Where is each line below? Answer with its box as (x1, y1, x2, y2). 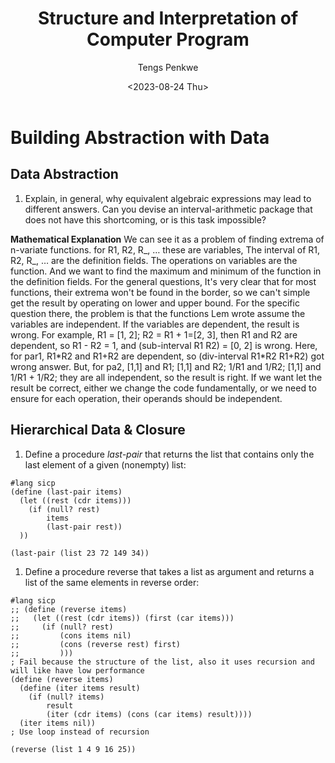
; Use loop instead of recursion (10, 727, 150, 737)
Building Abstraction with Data (10, 126, 270, 149)
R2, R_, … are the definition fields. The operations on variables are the (10, 254, 298, 266)
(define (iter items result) (19, 683, 141, 693)
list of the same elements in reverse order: (24, 576, 200, 588)
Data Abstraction (10, 166, 119, 183)
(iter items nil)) (19, 718, 97, 728)
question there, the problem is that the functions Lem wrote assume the (10, 307, 306, 319)
